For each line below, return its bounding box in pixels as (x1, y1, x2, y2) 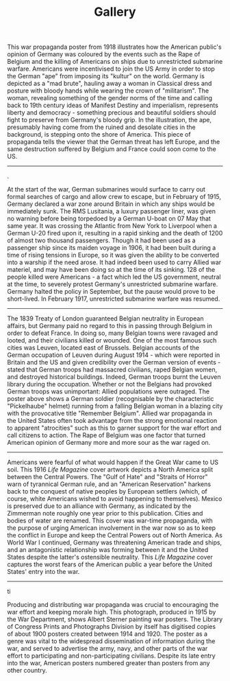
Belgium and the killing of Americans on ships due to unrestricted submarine (7, 58, 223, 66)
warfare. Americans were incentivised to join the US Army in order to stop (7, 65, 216, 73)
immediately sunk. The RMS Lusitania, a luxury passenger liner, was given (7, 207, 216, 216)
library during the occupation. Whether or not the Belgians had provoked (7, 380, 212, 389)
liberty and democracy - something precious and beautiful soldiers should (7, 108, 216, 117)
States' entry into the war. (7, 568, 80, 576)
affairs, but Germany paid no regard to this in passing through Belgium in (7, 322, 212, 330)
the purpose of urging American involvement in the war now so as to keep (7, 524, 216, 532)
